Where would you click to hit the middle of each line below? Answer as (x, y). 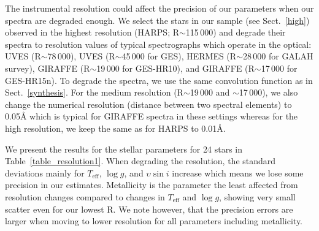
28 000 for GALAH (278, 56)
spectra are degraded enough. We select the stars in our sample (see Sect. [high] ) (157, 20)
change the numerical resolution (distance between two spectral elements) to (148, 104)
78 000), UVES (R (81, 56)
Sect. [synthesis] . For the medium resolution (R (94, 92)
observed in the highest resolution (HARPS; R (92, 32)
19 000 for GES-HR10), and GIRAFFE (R (175, 68)
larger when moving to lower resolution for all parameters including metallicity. (154, 221)
